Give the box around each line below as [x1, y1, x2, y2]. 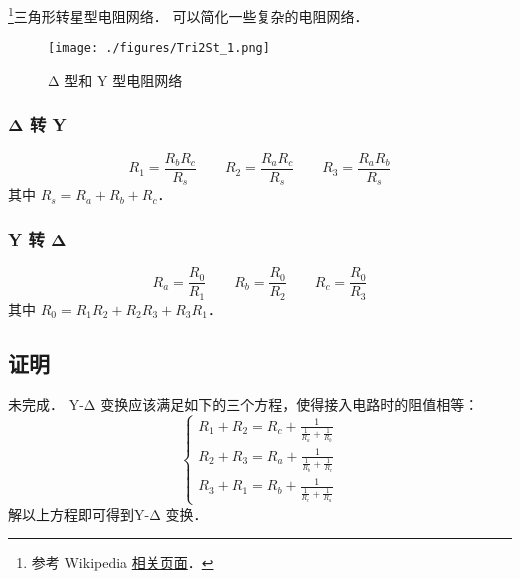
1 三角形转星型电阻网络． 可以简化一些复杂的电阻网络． [8, 3, 369, 26]
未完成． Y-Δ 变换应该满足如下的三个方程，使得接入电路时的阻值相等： [8, 394, 479, 415]
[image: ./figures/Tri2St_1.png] [48, 41, 270, 56]
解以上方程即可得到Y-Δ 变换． [8, 503, 208, 524]
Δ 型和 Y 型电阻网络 [48, 69, 183, 90]
